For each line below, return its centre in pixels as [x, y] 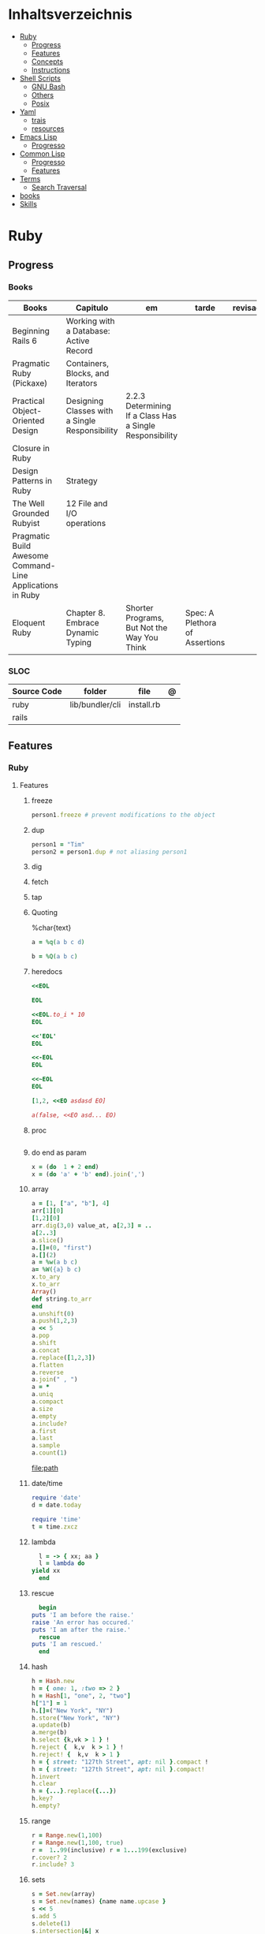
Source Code [37, 692]
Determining [149, 405]
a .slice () [48, 1240]
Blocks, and [88, 373]
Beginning [31, 330]
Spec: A [200, 613]
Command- [34, 566]
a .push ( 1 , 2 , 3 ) [54, 1321]
